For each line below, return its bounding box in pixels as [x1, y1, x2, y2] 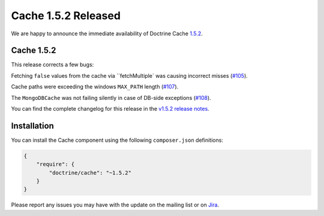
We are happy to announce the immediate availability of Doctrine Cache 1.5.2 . [11, 30, 203, 37]
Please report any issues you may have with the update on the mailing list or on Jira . [11, 201, 219, 209]
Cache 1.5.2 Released [11, 9, 121, 22]
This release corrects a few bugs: [11, 61, 94, 68]
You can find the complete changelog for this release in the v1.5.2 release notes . [11, 105, 209, 112]
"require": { [36, 161, 75, 168]
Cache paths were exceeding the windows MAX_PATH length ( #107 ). [11, 83, 179, 90]
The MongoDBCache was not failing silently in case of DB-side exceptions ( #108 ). [11, 94, 211, 101]
